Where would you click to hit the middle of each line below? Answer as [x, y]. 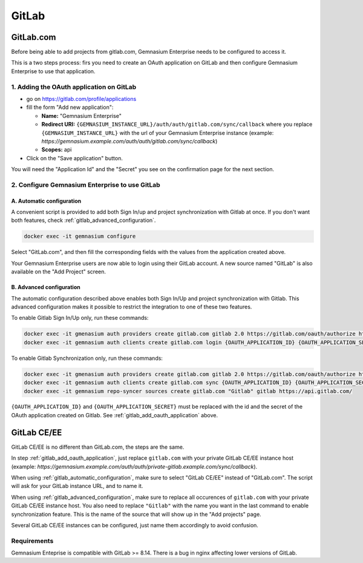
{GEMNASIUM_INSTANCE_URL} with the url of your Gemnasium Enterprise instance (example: [158, 132]
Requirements [32, 541]
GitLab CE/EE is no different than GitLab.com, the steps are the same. [98, 447]
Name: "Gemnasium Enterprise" [82, 116]
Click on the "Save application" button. [75, 158]
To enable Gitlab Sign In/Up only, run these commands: [80, 318]
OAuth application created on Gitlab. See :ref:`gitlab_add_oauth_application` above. [114, 415]
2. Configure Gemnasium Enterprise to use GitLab [86, 184]
